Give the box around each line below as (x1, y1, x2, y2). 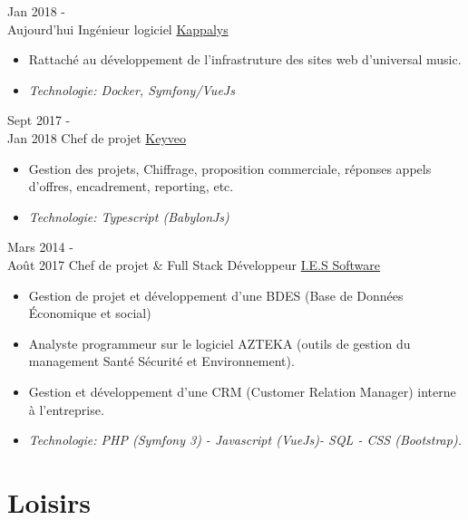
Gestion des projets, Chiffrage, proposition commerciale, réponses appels (28, 159, 432, 178)
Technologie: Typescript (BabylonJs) (28, 207, 229, 226)
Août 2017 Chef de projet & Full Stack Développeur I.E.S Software (7, 255, 381, 274)
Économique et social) (28, 303, 151, 323)
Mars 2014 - (7, 237, 73, 256)
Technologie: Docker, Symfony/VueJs (28, 80, 235, 99)
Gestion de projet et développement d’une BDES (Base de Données (28, 285, 404, 304)
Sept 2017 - (7, 111, 71, 130)
